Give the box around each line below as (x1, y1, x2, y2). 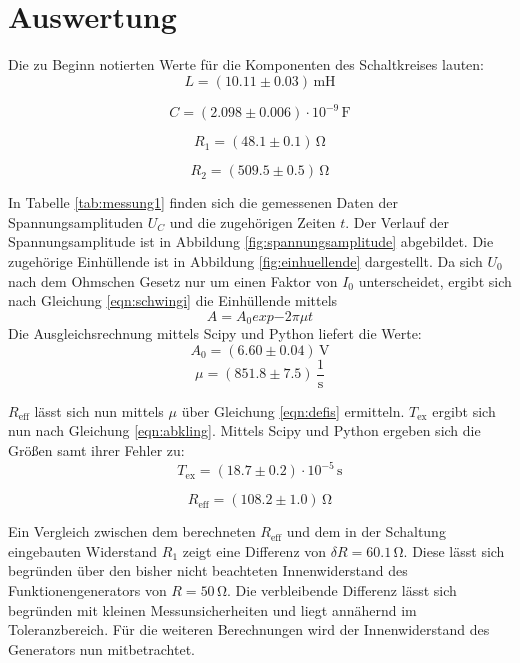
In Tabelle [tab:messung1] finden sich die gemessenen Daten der (8, 192, 398, 213)
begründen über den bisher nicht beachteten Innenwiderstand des (8, 560, 408, 581)
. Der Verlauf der (345, 211, 449, 232)
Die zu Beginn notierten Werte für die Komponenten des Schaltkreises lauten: (8, 54, 484, 75)
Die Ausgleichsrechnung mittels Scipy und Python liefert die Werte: (8, 323, 422, 344)
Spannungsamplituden (8, 211, 144, 232)
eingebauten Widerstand (8, 540, 158, 561)
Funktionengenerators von (8, 579, 167, 600)
